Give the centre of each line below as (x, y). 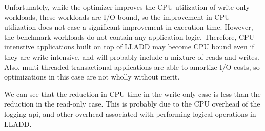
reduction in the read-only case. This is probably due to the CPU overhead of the (132, 104)
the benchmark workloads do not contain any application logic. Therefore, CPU (129, 36)
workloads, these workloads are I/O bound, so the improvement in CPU (117, 17)
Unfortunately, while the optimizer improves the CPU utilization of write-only (127, 7)
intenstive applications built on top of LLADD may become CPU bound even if (129, 47)
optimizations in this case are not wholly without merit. (92, 77)
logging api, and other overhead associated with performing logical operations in (130, 113)
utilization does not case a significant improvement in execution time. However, (129, 27)
